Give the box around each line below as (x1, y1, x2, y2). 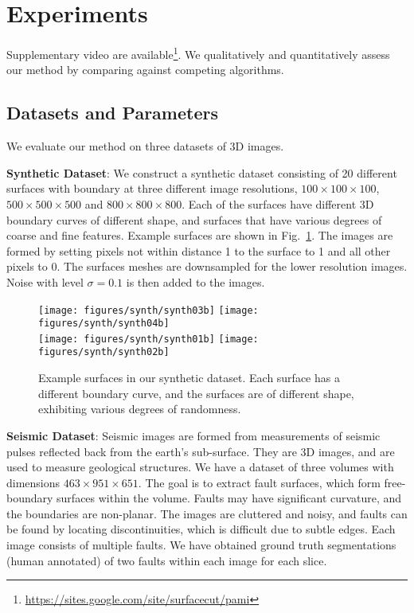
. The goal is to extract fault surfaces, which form (138, 474, 381, 490)
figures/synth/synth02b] (38, 346, 170, 358)
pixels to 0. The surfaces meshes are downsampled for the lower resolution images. (6, 258, 408, 275)
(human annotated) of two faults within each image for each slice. (6, 552, 327, 568)
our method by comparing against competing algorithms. (6, 61, 284, 78)
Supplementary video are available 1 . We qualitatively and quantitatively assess (6, 44, 390, 62)
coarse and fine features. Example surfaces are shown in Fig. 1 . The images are (6, 227, 393, 244)
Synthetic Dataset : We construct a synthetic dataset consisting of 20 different (6, 164, 397, 181)
